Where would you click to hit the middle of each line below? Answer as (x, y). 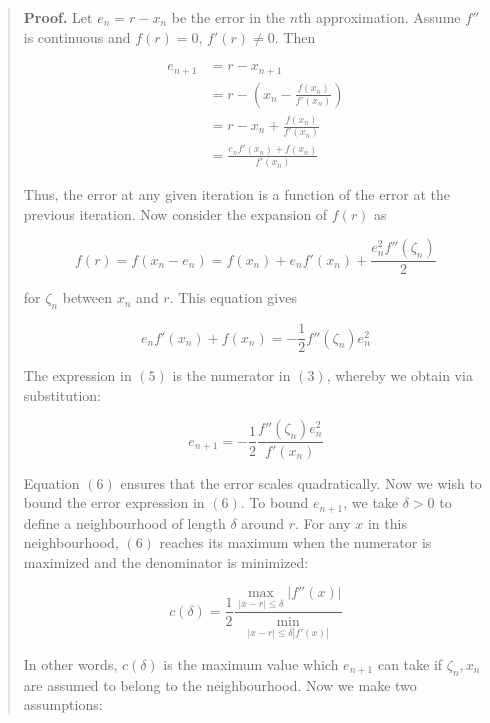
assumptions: (63, 704)
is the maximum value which (251, 663)
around (263, 522)
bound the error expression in (114, 502)
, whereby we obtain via (399, 375)
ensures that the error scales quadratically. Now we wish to (301, 482)
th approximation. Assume (379, 17)
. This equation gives (233, 297)
